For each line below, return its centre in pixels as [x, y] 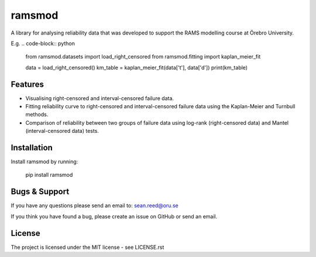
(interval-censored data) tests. [62, 131]
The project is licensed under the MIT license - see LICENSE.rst [87, 247]
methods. [37, 115]
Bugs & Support [40, 192]
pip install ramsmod [49, 175]
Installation [32, 148]
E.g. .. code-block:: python [43, 43]
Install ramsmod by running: [44, 162]
